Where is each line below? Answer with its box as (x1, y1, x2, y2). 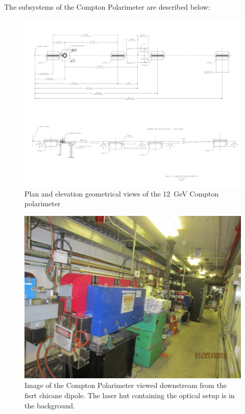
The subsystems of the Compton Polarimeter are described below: (4, 2, 210, 12)
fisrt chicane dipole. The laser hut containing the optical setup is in (24, 390, 235, 401)
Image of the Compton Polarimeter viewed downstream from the (24, 380, 227, 391)
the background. (24, 400, 75, 410)
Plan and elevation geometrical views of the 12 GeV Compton (24, 188, 219, 199)
